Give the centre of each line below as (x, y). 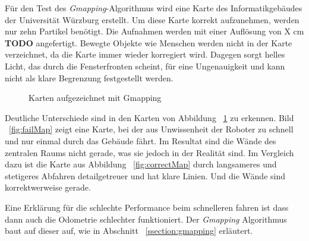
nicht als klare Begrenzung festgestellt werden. (89, 77)
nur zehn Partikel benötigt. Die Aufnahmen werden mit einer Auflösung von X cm (154, 31)
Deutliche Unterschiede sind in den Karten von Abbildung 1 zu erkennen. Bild (149, 117)
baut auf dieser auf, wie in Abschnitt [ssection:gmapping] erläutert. (129, 231)
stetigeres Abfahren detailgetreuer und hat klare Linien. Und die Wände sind (145, 175)
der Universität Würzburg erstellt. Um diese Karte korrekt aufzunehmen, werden (152, 19)
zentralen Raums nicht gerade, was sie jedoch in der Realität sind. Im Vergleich (149, 152)
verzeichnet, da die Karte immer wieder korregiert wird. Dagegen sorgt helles (145, 54)
